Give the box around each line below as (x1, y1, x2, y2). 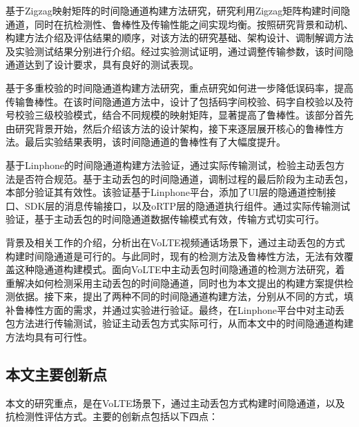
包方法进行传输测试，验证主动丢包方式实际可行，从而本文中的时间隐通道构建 (6, 316, 353, 330)
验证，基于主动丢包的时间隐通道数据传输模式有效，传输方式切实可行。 (6, 212, 324, 226)
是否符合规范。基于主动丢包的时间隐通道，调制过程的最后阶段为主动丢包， (14, 171, 353, 186)
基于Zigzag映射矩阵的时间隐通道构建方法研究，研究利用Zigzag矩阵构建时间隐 (6, 3, 351, 17)
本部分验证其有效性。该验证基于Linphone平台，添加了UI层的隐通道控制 (6, 185, 327, 199)
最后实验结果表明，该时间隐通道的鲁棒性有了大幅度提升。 (24, 135, 286, 149)
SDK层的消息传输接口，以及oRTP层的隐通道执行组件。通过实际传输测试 (24, 198, 351, 212)
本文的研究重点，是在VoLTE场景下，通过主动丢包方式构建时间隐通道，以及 (6, 395, 345, 410)
